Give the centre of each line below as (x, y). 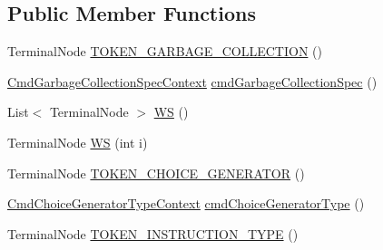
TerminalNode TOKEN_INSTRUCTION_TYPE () (153, 233)
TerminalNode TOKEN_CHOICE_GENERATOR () (156, 173)
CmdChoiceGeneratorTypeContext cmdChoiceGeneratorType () (186, 203)
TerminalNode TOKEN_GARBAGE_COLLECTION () (165, 51)
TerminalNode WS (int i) (78, 142)
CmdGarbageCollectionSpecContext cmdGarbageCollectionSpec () (192, 81)
